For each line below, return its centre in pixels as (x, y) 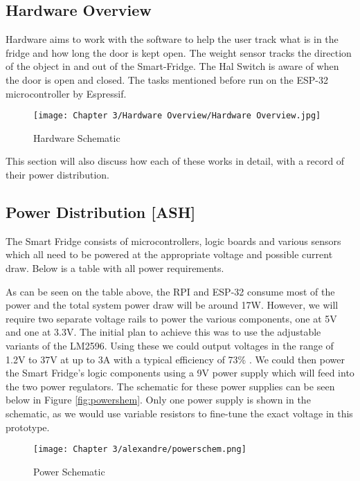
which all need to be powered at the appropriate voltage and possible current (169, 254)
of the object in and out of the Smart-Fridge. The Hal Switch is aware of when (172, 66)
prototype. (28, 427)
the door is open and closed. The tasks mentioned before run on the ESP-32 (167, 79)
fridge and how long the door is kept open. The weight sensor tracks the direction (179, 52)
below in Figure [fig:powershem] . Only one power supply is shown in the (158, 400)
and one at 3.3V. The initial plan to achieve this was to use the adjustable (163, 332)
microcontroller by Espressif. (66, 93)
